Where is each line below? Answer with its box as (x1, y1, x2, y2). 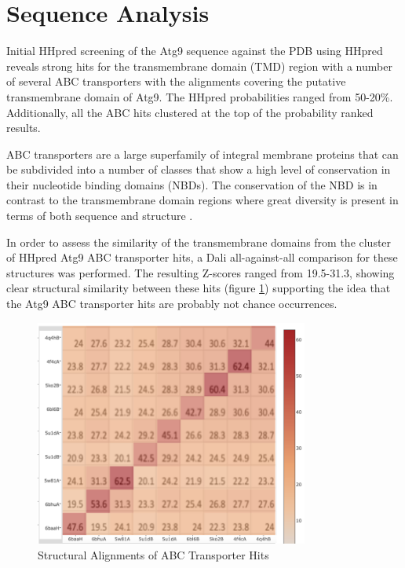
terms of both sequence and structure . (6, 207, 193, 224)
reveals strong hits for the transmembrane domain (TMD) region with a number (6, 57, 392, 74)
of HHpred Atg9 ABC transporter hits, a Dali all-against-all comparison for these (6, 249, 398, 266)
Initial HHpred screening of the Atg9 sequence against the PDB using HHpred (6, 42, 383, 59)
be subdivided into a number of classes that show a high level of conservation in (6, 161, 391, 178)
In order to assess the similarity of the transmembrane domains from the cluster (6, 233, 392, 250)
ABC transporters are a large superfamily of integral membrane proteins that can (6, 145, 399, 162)
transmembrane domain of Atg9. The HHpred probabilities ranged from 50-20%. (6, 88, 393, 104)
